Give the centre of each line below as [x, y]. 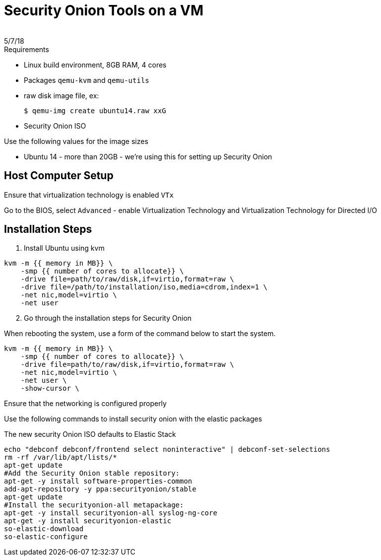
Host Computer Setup [59, 176]
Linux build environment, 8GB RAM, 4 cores [95, 65]
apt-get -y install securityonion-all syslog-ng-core [111, 513]
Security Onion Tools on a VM [104, 10]
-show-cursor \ [50, 388]
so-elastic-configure [46, 537]
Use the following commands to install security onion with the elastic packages [133, 419]
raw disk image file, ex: [62, 95]
